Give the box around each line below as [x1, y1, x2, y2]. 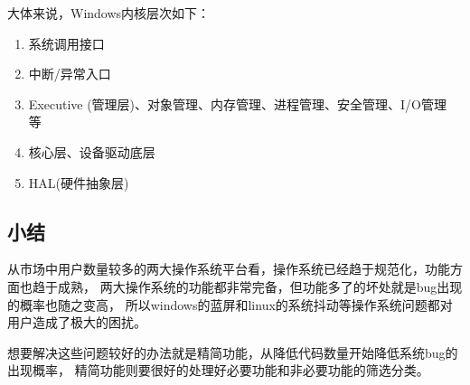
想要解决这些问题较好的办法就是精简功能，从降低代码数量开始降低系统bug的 [7, 343, 458, 362]
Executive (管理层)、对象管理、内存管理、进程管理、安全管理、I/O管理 [28, 94, 446, 113]
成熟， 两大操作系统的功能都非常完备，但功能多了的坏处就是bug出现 [57, 277, 463, 296]
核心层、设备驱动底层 [28, 142, 155, 161]
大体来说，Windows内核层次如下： [7, 4, 211, 22]
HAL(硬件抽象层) [28, 173, 129, 192]
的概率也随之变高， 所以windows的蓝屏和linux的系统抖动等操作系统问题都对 [7, 295, 453, 314]
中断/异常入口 [28, 64, 111, 83]
